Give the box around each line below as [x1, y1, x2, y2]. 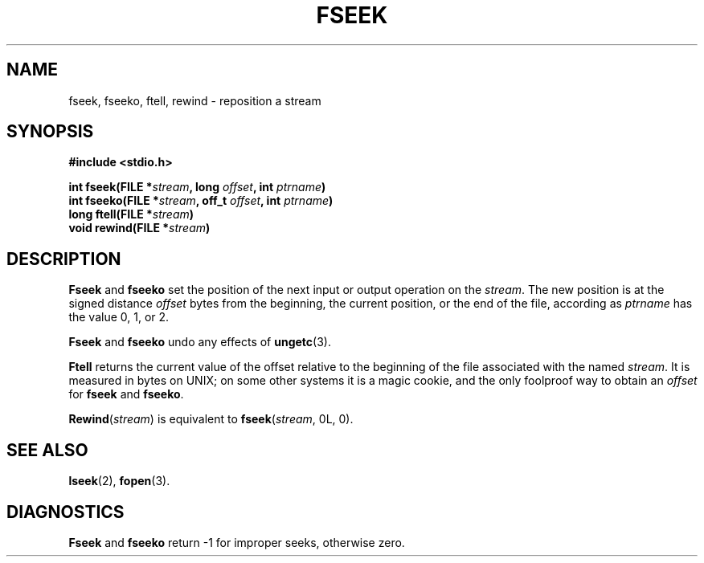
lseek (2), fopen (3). [68, 474, 170, 488]
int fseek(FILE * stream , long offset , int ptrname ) [68, 180, 326, 194]
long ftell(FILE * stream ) [68, 207, 194, 222]
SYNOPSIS [6, 121, 94, 142]
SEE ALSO [6, 439, 88, 460]
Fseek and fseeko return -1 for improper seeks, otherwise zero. [68, 535, 405, 549]
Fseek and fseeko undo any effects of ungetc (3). [68, 335, 331, 349]
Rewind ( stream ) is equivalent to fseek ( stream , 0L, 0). [68, 412, 354, 426]
